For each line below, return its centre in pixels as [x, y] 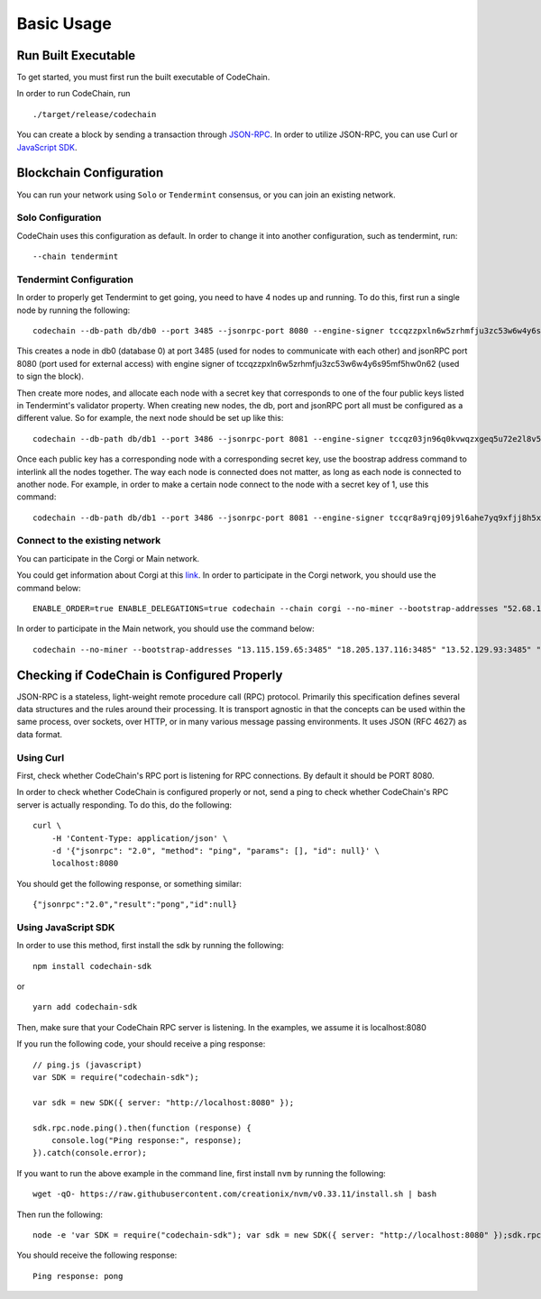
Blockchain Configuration [90, 173]
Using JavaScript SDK [66, 927]
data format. [40, 734]
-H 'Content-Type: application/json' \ [139, 838]
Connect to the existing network [89, 541]
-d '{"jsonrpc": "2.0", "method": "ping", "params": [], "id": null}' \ [215, 851]
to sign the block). [50, 376]
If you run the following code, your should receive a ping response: [141, 1044]
